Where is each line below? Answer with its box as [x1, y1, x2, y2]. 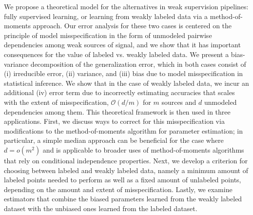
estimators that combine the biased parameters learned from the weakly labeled [4, 194, 242, 204]
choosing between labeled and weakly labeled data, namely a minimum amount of [4, 165, 248, 175]
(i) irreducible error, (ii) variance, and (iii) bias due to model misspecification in [4, 68, 243, 78]
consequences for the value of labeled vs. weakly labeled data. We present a [4, 49, 229, 59]
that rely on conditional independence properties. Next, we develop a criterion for [4, 155, 248, 165]
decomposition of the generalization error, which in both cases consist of [30, 59, 246, 69]
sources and [161, 97, 196, 107]
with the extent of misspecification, [4, 97, 109, 107]
